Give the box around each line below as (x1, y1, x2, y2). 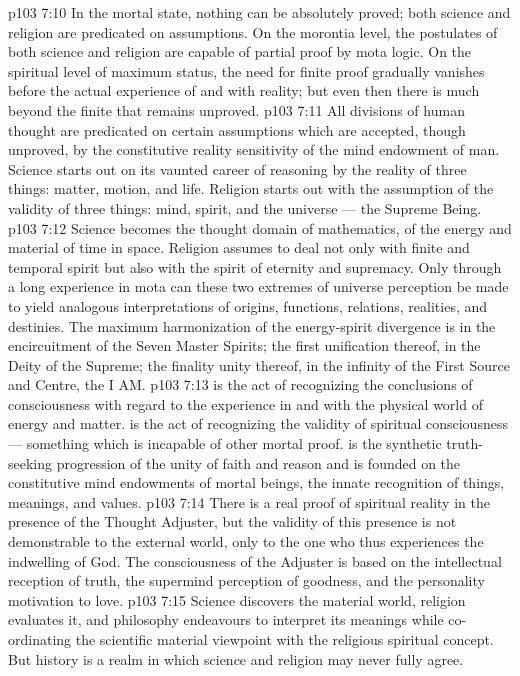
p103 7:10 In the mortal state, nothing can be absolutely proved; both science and (8, 2, 511, 22)
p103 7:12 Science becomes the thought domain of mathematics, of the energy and (8, 217, 512, 238)
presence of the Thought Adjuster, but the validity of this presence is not (8, 511, 457, 532)
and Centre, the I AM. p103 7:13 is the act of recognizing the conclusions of (8, 374, 473, 395)
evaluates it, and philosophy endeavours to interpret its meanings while (8, 609, 444, 630)
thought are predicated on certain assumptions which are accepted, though (8, 119, 466, 140)
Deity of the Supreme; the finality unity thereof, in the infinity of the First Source (8, 354, 510, 375)
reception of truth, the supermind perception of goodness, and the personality (8, 570, 485, 591)
